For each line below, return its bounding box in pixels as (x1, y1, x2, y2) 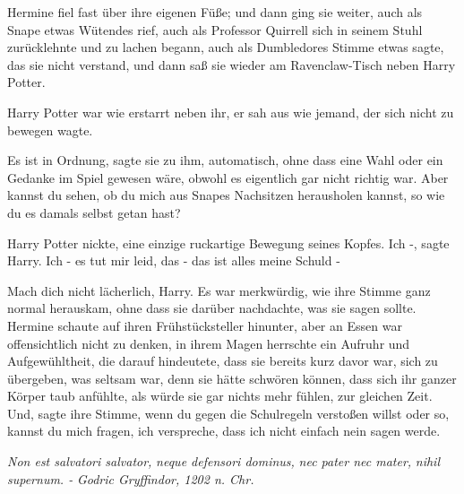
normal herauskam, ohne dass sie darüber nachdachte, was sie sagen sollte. (7, 299, 417, 317)
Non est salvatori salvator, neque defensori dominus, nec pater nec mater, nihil (7, 452, 440, 471)
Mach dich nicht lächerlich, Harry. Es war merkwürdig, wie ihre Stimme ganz (7, 281, 431, 299)
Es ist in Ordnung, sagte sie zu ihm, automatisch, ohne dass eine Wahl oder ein (7, 151, 443, 169)
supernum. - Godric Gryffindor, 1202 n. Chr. (7, 469, 254, 488)
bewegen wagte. (7, 120, 93, 139)
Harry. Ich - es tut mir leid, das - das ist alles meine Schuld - (7, 251, 340, 270)
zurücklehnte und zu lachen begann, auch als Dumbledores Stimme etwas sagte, (7, 38, 444, 56)
